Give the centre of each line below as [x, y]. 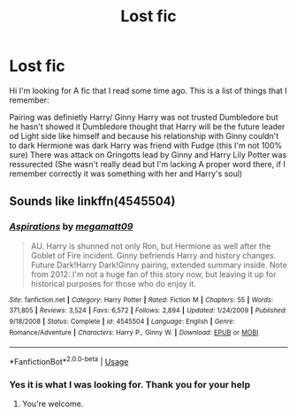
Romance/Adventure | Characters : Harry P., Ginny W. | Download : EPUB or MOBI [134, 332]
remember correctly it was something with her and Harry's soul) [126, 173]
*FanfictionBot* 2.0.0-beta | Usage [69, 361]
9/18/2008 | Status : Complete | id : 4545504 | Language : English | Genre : [122, 321]
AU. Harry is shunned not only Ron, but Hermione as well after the [151, 246]
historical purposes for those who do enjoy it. [113, 283]
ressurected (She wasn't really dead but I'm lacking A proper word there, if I [147, 164]
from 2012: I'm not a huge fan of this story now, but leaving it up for [153, 274]
